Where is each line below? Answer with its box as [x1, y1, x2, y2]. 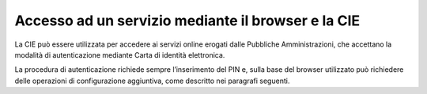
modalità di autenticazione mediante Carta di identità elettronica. [14, 50, 225, 59]
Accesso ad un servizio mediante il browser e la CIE [14, 12, 361, 29]
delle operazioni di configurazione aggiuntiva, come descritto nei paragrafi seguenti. [14, 76, 290, 85]
